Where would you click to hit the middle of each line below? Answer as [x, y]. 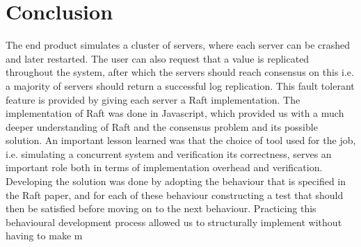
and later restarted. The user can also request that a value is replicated [158, 58]
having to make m [44, 236]
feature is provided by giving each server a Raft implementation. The [153, 99]
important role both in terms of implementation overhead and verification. [164, 167]
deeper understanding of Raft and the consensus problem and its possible [162, 126]
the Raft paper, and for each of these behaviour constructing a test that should [175, 194]
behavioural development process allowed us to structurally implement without [174, 222]
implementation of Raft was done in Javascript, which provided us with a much [175, 113]
